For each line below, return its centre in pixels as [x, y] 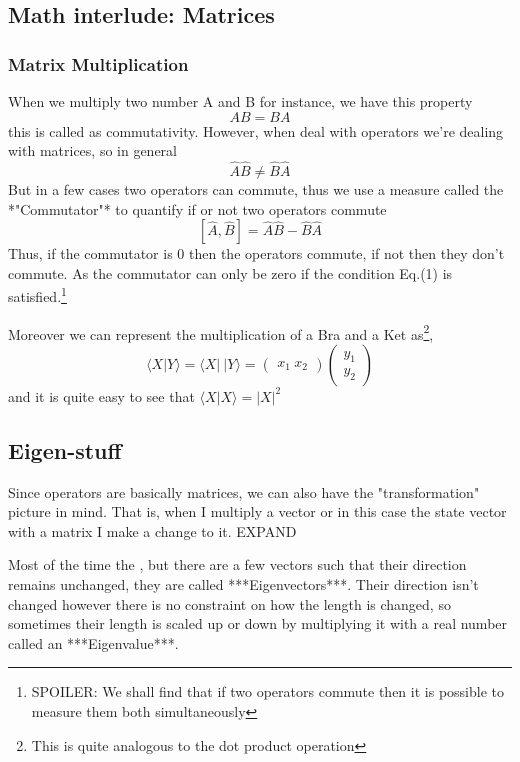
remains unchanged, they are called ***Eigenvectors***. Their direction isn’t [243, 584]
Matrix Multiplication [98, 63]
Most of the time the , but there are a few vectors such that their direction [237, 564]
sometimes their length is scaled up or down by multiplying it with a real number [258, 623]
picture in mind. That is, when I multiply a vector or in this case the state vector [257, 511]
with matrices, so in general [92, 150]
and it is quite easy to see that [101, 395]
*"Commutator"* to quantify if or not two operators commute [197, 208]
